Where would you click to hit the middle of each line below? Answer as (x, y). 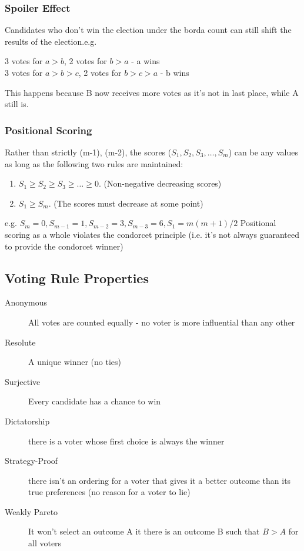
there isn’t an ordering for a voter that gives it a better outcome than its (160, 480)
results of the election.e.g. (51, 41)
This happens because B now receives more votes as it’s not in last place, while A (152, 92)
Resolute (20, 342)
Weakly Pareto (31, 511)
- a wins (146, 61)
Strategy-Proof (31, 461)
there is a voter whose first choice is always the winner (126, 441)
